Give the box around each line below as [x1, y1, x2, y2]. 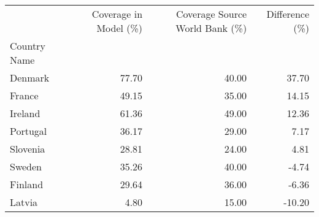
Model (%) [96, 21, 143, 35]
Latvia [10, 195, 38, 209]
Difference [266, 7, 309, 21]
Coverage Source [175, 7, 247, 21]
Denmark [10, 70, 50, 85]
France [10, 88, 39, 102]
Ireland [10, 106, 40, 120]
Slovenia [10, 142, 45, 156]
